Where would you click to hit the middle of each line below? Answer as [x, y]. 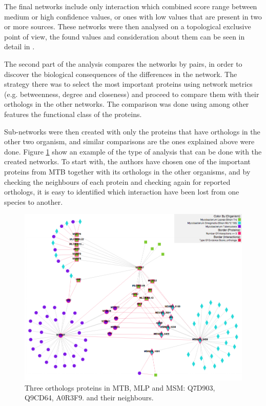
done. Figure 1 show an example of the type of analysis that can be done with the [133, 151]
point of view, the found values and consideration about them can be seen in [125, 36]
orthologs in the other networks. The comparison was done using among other [127, 104]
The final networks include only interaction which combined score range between [131, 6]
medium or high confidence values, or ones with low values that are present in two [133, 16]
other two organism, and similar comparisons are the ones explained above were [129, 141]
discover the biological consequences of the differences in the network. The [121, 74]
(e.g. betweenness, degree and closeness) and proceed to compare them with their [132, 94]
